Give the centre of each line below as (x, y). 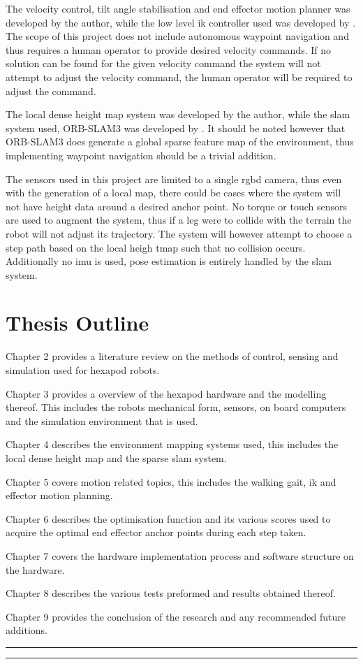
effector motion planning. (59, 495)
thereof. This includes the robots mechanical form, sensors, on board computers (176, 407)
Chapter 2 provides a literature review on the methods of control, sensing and (172, 356)
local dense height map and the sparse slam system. (116, 457)
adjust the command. (51, 91)
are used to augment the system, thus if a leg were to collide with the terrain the (179, 220)
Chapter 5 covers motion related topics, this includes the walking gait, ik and (171, 481)
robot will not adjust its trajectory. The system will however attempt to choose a (179, 233)
